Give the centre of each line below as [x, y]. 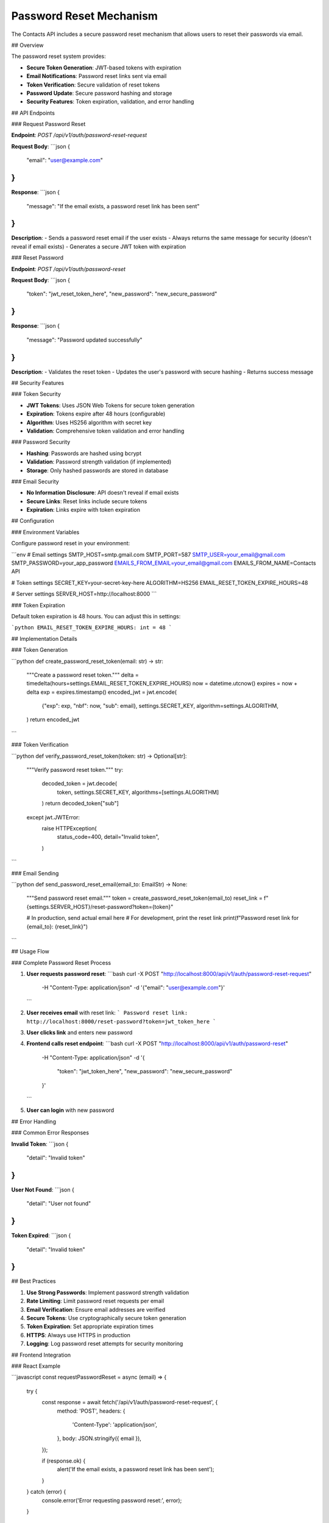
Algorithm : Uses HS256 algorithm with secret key [89, 422]
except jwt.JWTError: [53, 817]
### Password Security [41, 442]
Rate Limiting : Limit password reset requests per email [95, 1301]
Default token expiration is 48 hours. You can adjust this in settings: [96, 616]
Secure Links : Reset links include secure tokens [87, 501]
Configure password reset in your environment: [71, 543]
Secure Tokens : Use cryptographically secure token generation [106, 1318]
